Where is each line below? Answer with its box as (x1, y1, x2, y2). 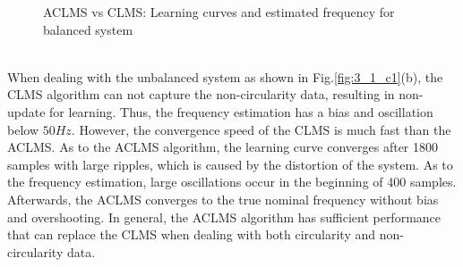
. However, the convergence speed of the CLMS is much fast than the (71, 120, 451, 138)
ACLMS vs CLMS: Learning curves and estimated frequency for (43, 3, 395, 21)
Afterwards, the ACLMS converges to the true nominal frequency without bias (7, 189, 439, 208)
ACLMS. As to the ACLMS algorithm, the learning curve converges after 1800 (7, 138, 438, 156)
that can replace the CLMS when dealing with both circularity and (7, 225, 376, 244)
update (7, 102, 46, 121)
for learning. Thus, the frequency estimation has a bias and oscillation (49, 102, 433, 121)
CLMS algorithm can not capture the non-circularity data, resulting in (7, 85, 395, 104)
